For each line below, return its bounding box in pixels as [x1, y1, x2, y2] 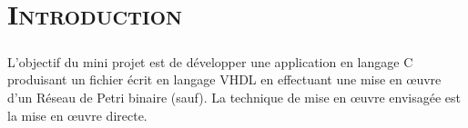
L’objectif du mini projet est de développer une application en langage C [7, 52, 413, 71]
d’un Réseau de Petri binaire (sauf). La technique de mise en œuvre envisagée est [7, 87, 462, 106]
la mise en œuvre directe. [7, 105, 148, 124]
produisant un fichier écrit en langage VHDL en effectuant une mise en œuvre [7, 70, 442, 89]
